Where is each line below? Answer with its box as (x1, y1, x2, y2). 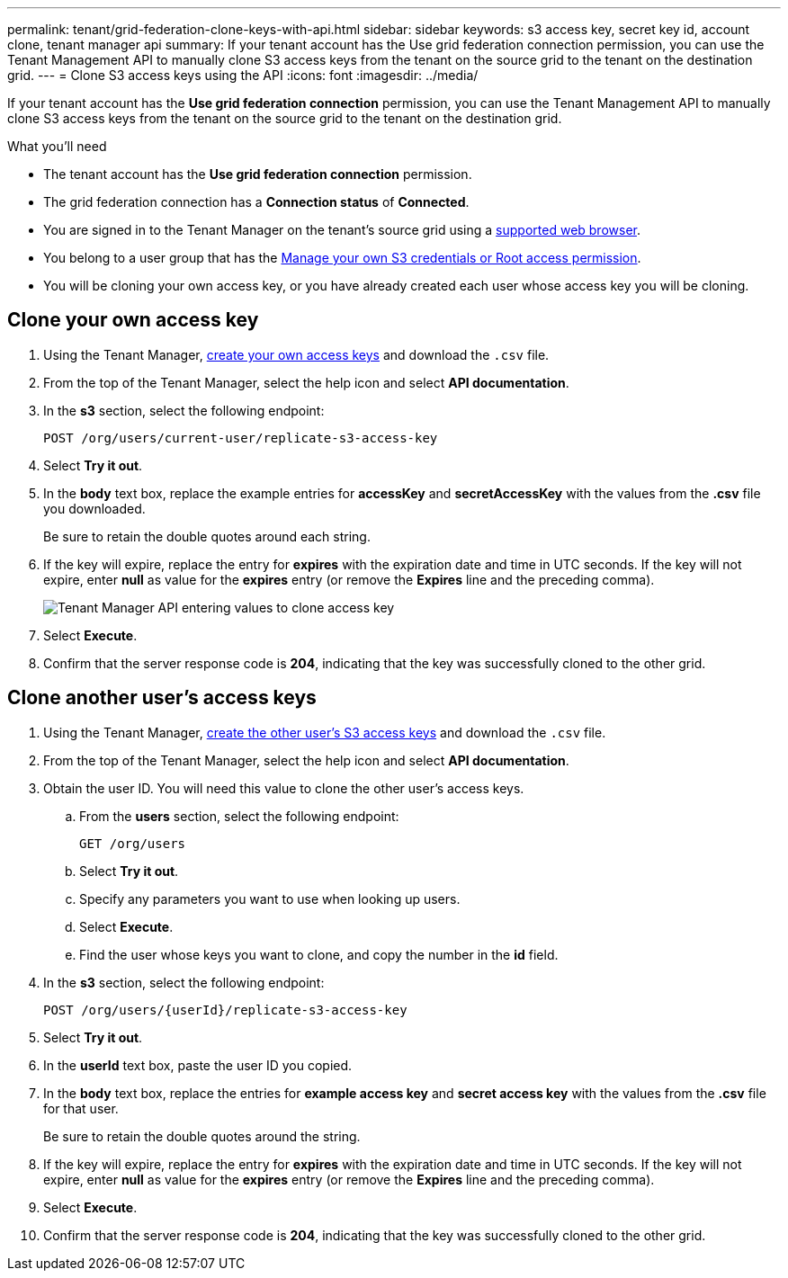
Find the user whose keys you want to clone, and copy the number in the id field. (79, 946, 559, 962)
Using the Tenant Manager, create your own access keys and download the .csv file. (43, 346, 550, 362)
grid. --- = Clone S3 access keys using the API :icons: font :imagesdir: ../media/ (7, 67, 479, 83)
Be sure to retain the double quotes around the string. (43, 1128, 361, 1144)
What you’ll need (7, 139, 107, 154)
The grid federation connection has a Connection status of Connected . (43, 194, 470, 210)
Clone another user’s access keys (7, 686, 317, 710)
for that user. (43, 1100, 119, 1116)
